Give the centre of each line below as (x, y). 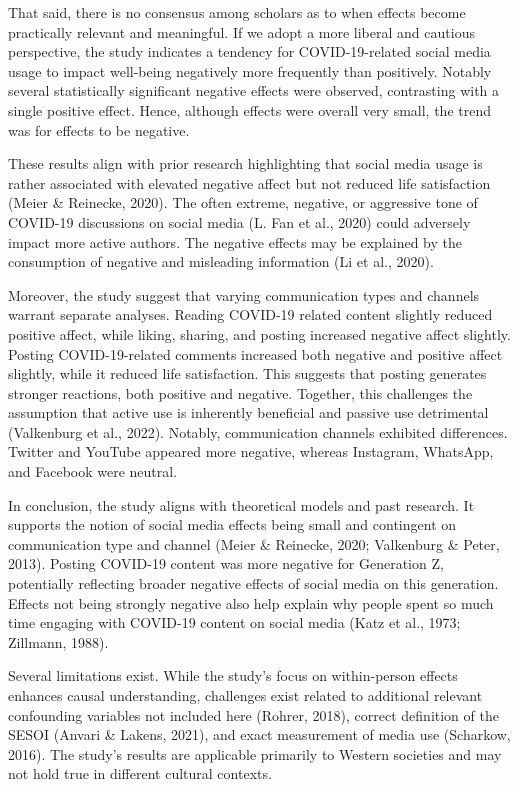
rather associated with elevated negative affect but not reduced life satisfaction (249, 182)
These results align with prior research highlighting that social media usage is (245, 163)
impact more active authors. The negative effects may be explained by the (235, 241)
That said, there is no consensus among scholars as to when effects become (237, 12)
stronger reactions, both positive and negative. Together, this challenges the (240, 392)
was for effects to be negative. (99, 129)
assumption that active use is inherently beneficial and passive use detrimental (248, 412)
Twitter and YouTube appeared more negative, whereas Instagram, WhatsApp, (251, 451)
